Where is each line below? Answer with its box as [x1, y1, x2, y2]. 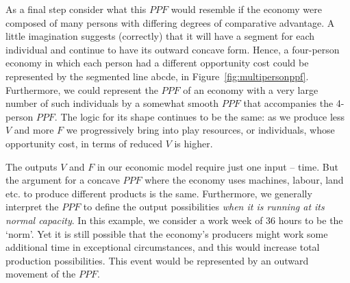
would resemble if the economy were [171, 2, 322, 16]
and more [14, 123, 54, 137]
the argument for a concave [5, 173, 120, 187]
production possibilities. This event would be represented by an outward [5, 253, 309, 267]
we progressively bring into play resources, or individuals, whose [66, 123, 335, 137]
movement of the [5, 267, 76, 281]
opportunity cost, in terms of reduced [5, 136, 162, 150]
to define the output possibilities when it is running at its [83, 199, 325, 214]
